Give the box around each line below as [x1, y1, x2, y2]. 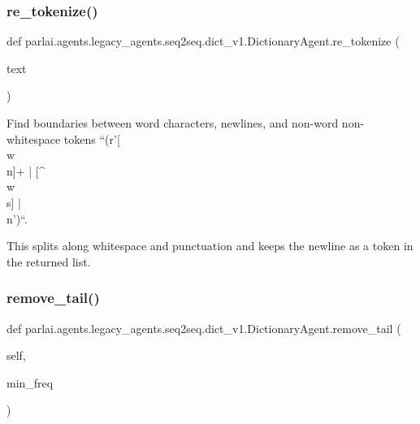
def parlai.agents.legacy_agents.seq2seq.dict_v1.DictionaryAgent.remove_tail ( [6, 319, 401, 336]
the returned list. [6, 253, 91, 270]
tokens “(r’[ [63, 130, 120, 147]
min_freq [6, 374, 54, 391]
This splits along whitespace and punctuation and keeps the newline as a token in [6, 237, 414, 254]
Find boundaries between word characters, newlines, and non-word [6, 115, 339, 131]
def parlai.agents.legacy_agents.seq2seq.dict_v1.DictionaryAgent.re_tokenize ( [6, 32, 400, 50]
